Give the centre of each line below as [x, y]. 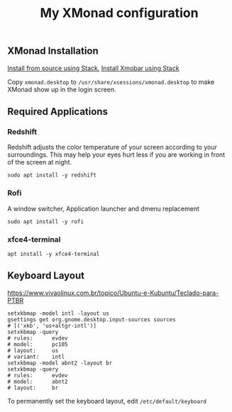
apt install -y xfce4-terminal [54, 254]
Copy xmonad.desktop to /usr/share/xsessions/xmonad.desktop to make [111, 82]
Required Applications [58, 112]
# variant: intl [36, 357]
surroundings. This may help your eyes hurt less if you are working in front [116, 155]
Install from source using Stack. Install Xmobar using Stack [93, 68]
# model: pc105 [38, 344]
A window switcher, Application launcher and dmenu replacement [104, 208]
